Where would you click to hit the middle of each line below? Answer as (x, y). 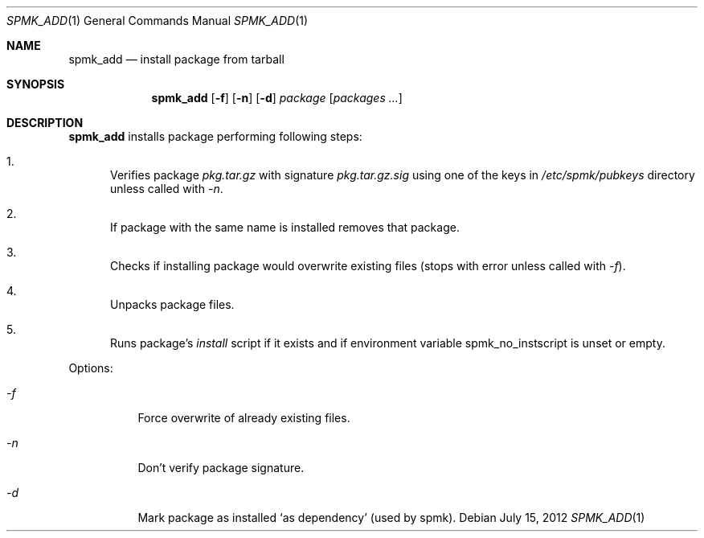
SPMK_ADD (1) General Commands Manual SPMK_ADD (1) (158, 21)
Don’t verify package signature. (221, 468)
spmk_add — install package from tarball (176, 59)
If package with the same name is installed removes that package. (285, 227)
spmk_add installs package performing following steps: (215, 136)
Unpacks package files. (172, 304)
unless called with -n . (167, 189)
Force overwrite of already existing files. (244, 418)
